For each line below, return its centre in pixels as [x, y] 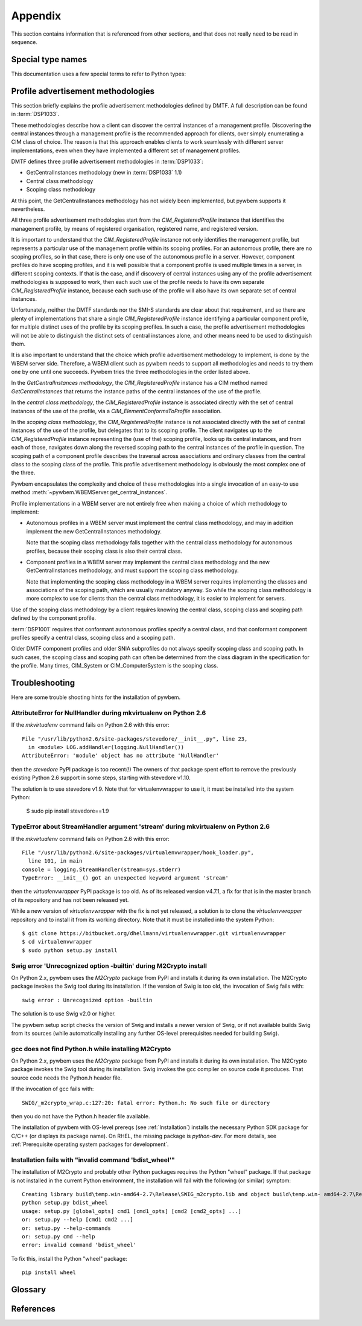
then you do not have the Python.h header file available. [81, 1116]
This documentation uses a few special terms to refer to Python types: [99, 74]
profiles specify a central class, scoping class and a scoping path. [93, 638]
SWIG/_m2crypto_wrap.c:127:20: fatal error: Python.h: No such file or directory [146, 1103]
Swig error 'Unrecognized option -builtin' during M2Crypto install [109, 965]
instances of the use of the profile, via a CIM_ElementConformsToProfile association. [116, 411]
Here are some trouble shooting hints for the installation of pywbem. [96, 697]
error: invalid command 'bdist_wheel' [79, 1245]
